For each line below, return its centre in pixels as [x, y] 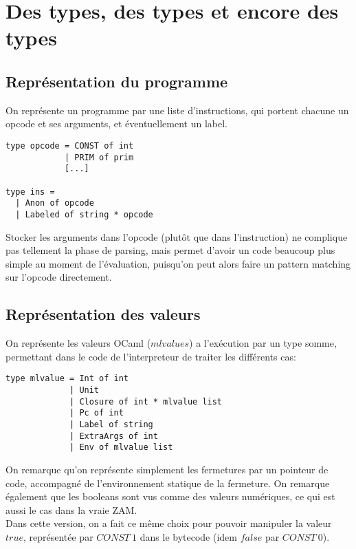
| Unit [85, 390]
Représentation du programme [117, 81]
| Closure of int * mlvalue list [146, 401]
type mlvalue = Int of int [67, 379]
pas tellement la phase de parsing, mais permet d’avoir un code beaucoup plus [170, 250]
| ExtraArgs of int [114, 436]
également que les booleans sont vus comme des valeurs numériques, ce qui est [170, 496]
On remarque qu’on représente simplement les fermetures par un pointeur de [167, 469]
